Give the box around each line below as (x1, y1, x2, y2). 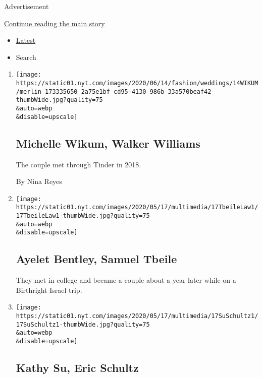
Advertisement (4, 1, 49, 11)
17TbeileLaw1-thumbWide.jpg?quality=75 (16, 212, 150, 220)
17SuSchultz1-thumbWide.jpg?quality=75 (16, 321, 150, 328)
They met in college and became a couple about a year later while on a (16, 275, 236, 285)
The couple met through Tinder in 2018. (16, 159, 141, 169)
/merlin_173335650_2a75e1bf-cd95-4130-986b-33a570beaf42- (16, 88, 215, 95)
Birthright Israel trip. (16, 284, 82, 295)
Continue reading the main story (4, 18, 105, 28)
